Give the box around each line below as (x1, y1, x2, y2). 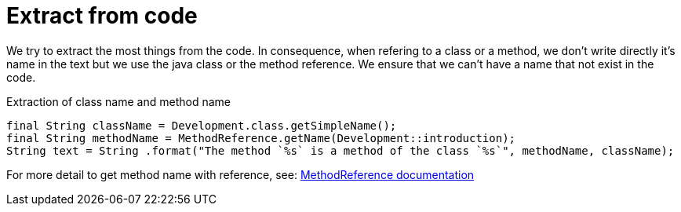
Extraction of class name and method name (6, 94, 231, 108)
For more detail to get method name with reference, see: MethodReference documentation (6, 167, 475, 181)
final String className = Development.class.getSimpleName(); (6, 119, 397, 132)
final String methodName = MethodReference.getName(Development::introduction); (6, 131, 516, 144)
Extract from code (6, 2, 198, 29)
